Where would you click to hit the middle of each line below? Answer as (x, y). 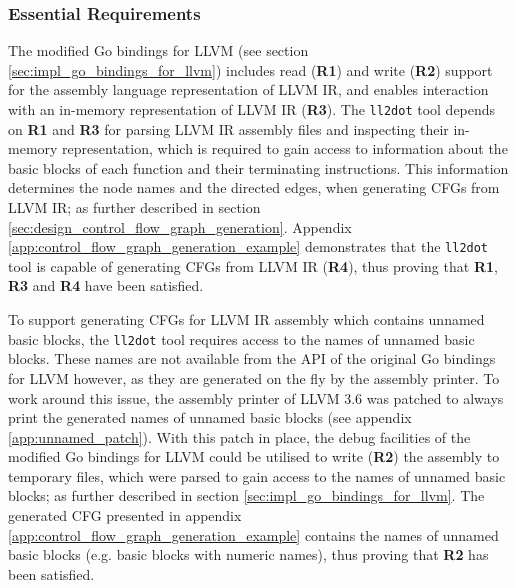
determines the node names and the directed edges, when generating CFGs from (254, 187)
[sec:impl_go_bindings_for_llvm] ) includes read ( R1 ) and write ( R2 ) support (250, 69)
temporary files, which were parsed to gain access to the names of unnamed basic (257, 475)
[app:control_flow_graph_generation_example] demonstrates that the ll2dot (248, 246)
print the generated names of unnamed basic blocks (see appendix (210, 417)
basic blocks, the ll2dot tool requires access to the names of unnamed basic (241, 338)
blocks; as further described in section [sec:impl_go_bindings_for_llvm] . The (246, 495)
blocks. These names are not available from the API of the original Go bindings (252, 358)
